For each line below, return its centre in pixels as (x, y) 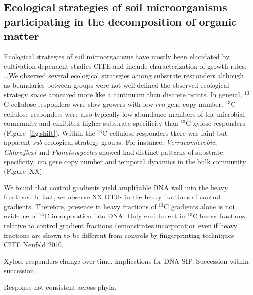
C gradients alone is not (199, 206)
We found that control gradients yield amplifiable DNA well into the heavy (116, 187)
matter (21, 36)
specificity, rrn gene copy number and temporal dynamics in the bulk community (125, 161)
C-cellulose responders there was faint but (165, 132)
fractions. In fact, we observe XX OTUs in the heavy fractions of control (112, 197)
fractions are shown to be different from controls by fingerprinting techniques (119, 235)
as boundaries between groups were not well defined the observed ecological (117, 85)
